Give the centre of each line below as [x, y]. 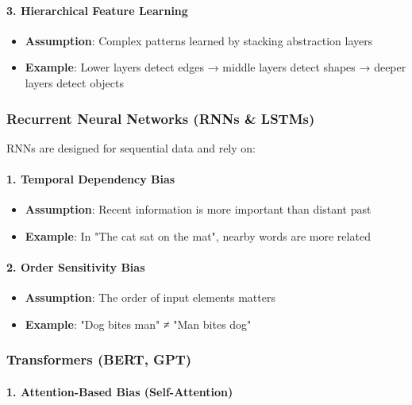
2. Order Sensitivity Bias [76, 266]
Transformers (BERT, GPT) [99, 359]
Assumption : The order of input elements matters [150, 297]
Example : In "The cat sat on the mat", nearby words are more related [198, 235]
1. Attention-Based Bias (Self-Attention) [120, 391]
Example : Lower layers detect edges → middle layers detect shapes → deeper [216, 67]
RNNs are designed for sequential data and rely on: [131, 147]
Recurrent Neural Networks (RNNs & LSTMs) [161, 118]
